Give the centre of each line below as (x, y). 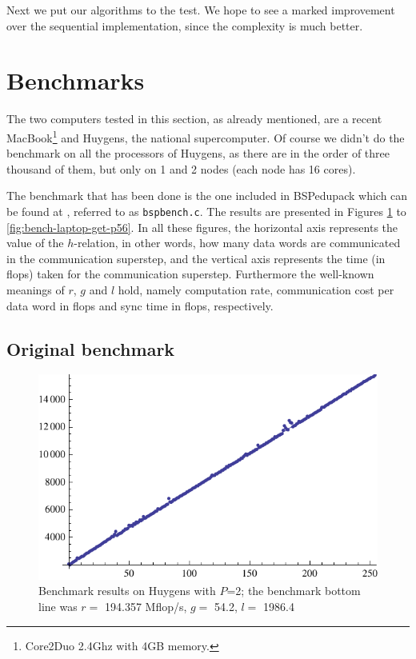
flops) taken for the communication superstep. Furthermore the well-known (190, 274)
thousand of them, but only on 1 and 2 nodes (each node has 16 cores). (181, 168)
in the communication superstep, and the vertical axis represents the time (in (196, 258)
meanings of (36, 289)
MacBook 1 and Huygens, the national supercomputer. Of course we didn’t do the (206, 136)
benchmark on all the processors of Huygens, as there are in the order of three (198, 153)
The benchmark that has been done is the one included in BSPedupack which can (207, 196)
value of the (35, 243)
